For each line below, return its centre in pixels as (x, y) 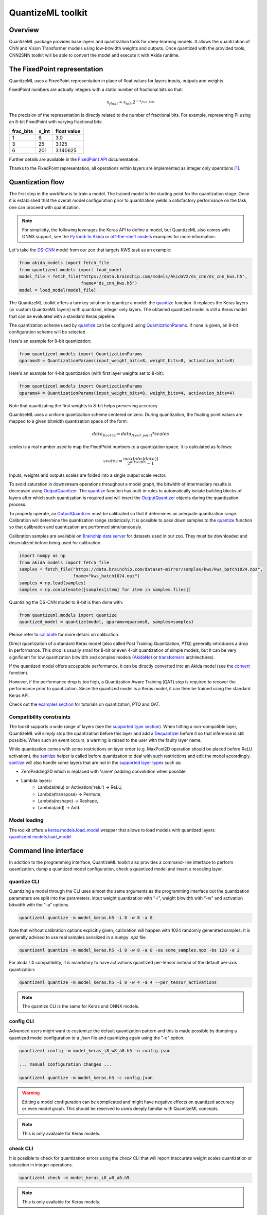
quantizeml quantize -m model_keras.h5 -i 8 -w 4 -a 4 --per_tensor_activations (118, 982)
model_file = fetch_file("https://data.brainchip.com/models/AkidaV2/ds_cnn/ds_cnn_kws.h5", (133, 277)
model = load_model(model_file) (58, 290)
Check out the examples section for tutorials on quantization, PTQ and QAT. (85, 704)
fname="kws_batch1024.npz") (107, 576)
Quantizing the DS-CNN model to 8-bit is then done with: (66, 602)
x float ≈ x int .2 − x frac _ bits (131, 103)
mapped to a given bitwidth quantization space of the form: (69, 421)
